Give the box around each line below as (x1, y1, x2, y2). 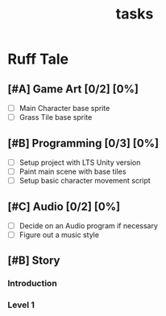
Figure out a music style (19, 230, 100, 240)
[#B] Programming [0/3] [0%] (7, 136, 159, 150)
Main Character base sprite (19, 104, 110, 113)
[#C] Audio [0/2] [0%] (7, 199, 121, 213)
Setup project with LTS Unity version (19, 158, 141, 167)
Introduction (7, 278, 57, 289)
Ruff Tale (7, 50, 69, 68)
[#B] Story (7, 254, 60, 268)
